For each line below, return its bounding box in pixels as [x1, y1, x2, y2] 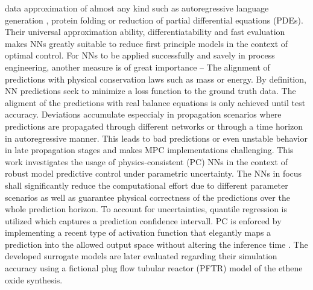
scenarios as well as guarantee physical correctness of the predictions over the [5, 191, 290, 203]
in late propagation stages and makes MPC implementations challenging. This [5, 143, 294, 156]
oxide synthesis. [5, 273, 63, 286]
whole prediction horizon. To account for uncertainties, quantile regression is [5, 203, 288, 215]
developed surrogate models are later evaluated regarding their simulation [5, 250, 277, 262]
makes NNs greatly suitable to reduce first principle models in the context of [5, 37, 288, 49]
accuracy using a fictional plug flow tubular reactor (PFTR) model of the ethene [5, 262, 303, 274]
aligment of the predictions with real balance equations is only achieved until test [5, 96, 306, 109]
